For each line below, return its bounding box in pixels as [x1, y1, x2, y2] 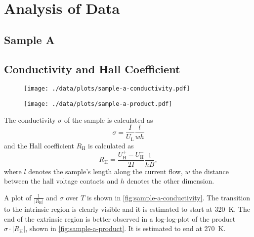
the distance [192, 166, 229, 176]
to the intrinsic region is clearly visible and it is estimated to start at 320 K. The [4, 204, 250, 214]
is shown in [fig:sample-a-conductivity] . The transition [86, 192, 251, 202]
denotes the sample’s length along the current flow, [28, 166, 183, 176]
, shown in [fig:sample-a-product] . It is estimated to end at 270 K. [25, 223, 226, 234]
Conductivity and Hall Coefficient [4, 61, 180, 76]
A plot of [4, 192, 32, 202]
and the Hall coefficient [4, 140, 74, 150]
